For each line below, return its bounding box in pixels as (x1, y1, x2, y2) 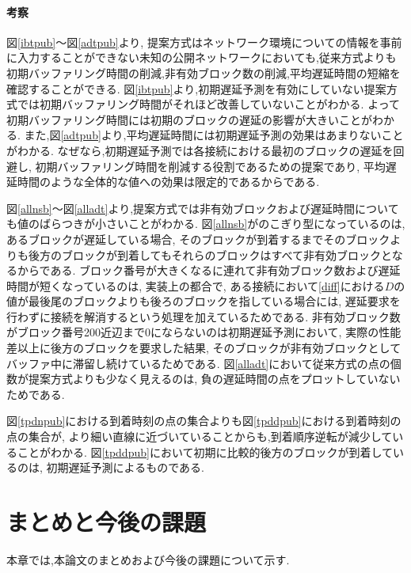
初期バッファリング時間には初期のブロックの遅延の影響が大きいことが (6, 111, 372, 127)
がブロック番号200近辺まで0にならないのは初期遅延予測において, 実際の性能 (6, 324, 401, 340)
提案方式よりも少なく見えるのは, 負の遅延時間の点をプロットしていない (28, 370, 401, 387)
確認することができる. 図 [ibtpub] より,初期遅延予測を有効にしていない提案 (6, 80, 386, 97)
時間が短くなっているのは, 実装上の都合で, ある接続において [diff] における (6, 277, 385, 294)
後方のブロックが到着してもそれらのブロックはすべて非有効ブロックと (28, 246, 392, 263)
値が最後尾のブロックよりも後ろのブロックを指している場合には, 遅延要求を (6, 293, 401, 309)
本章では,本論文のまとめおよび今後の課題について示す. (6, 551, 290, 567)
